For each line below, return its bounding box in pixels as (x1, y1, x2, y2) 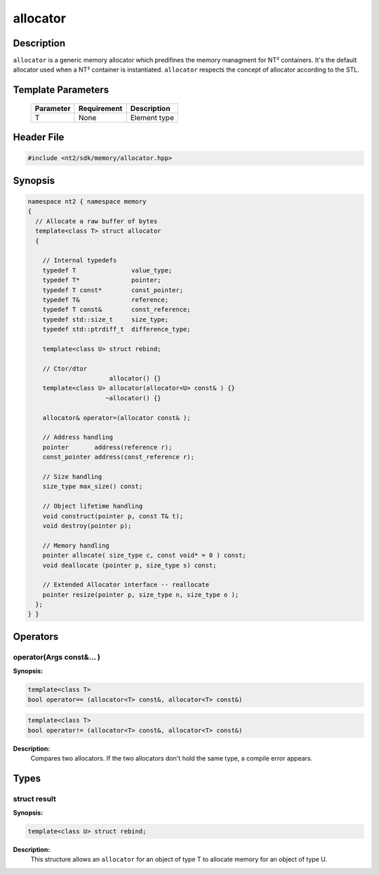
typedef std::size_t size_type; (42, 315, 168, 323)
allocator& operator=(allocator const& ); (42, 414, 191, 421)
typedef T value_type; (42, 266, 173, 274)
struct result (13, 794, 56, 803)
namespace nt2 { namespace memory (27, 197, 147, 206)
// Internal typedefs (42, 256, 117, 265)
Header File (13, 131, 65, 143)
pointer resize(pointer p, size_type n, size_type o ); (42, 591, 239, 598)
